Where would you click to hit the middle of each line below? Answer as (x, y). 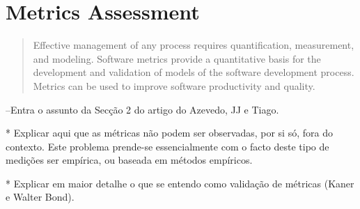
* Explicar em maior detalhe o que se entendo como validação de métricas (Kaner (180, 183)
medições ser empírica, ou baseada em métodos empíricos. (129, 160)
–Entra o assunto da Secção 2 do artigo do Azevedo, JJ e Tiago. (142, 109)
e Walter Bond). (40, 197)
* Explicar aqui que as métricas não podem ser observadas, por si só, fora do (169, 133)
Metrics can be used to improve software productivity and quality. (174, 85)
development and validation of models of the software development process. (194, 72)
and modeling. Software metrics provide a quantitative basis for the (177, 58)
